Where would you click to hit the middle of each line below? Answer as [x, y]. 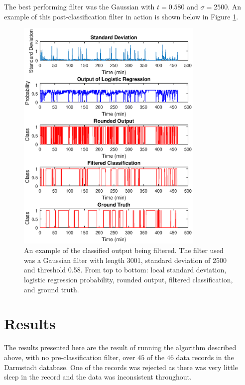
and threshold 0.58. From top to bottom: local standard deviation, [125, 270]
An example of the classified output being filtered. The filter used [124, 250]
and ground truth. [52, 289]
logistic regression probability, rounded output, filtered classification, [128, 280]
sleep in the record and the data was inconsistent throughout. [98, 377]
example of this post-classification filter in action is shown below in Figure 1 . [121, 16]
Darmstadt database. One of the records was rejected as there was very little [121, 367]
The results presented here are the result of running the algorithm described [120, 347]
